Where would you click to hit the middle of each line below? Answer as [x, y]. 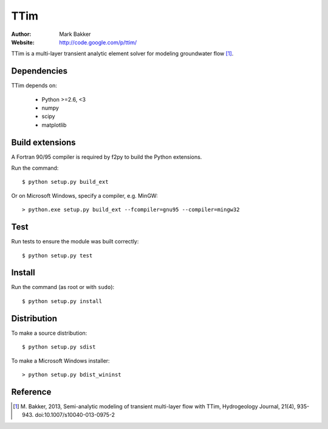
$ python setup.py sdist [59, 347]
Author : [21, 34]
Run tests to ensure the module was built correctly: [75, 242]
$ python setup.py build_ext [65, 182]
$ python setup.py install [62, 301]
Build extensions [43, 142]
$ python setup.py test [57, 255]
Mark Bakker [75, 34]
